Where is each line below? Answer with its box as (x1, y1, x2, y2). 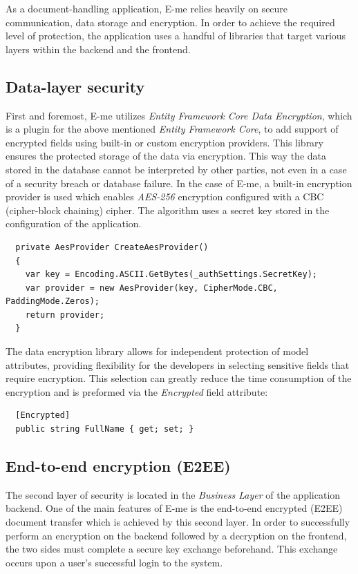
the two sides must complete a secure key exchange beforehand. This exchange (6, 542, 338, 556)
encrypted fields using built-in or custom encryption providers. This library (6, 135, 323, 149)
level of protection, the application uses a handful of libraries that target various (6, 28, 346, 43)
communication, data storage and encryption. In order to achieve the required (6, 15, 335, 29)
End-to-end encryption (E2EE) (6, 455, 231, 477)
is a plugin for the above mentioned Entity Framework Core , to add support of (6, 122, 339, 136)
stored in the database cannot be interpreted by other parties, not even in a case (6, 162, 347, 176)
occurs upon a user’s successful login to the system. (6, 555, 223, 569)
